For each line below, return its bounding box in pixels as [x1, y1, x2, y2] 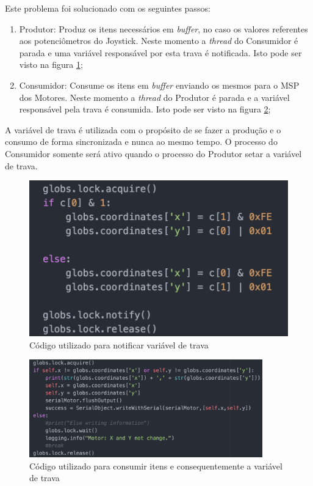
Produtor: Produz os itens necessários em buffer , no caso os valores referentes [19, 22, 308, 35]
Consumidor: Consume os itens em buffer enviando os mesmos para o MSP [19, 78, 300, 91]
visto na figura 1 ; [19, 58, 83, 71]
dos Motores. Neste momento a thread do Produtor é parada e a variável [19, 90, 290, 103]
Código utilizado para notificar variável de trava [29, 338, 209, 351]
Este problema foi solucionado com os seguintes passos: [5, 2, 210, 14]
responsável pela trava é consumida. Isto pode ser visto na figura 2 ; [19, 103, 271, 116]
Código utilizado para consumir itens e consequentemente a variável [29, 459, 282, 472]
